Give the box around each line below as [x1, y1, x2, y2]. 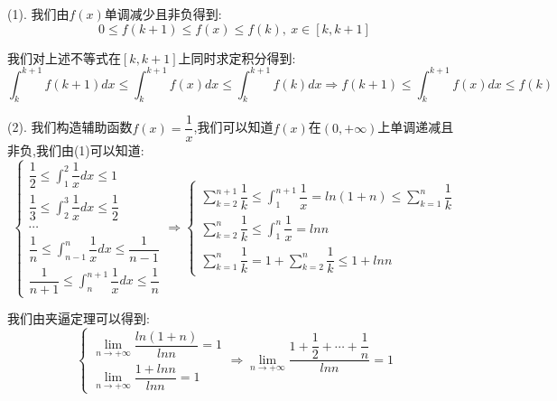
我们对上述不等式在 [7, 48, 121, 67]
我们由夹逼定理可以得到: [7, 309, 150, 328]
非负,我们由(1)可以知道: [7, 140, 144, 159]
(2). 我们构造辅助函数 [7, 117, 133, 136]
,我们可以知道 [193, 117, 274, 136]
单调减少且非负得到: [104, 5, 222, 23]
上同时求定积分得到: [178, 48, 296, 67]
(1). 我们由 [7, 5, 70, 23]
